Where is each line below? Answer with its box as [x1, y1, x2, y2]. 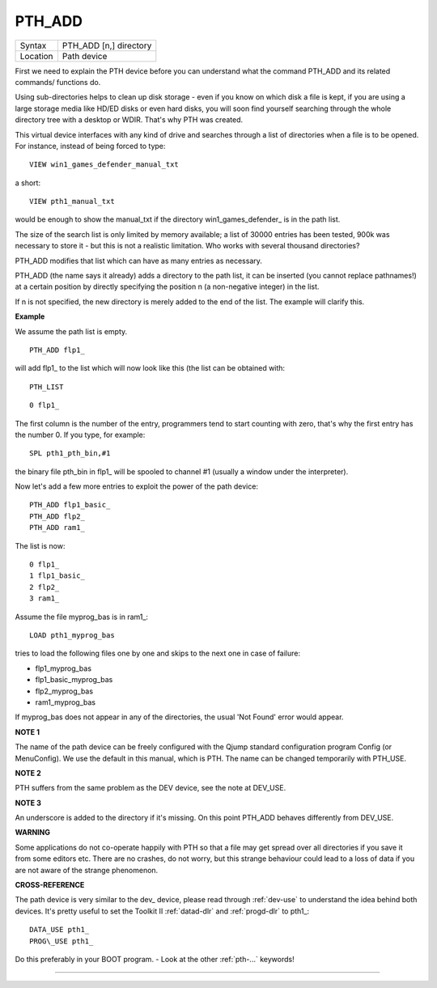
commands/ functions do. [15, 77, 101, 87]
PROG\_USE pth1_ [29, 936, 94, 946]
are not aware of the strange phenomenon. [15, 865, 159, 875]
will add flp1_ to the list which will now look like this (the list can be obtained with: [15, 363, 286, 373]
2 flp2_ [29, 583, 60, 592]
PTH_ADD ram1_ [29, 523, 85, 532]
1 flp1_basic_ [29, 571, 85, 580]
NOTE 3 [15, 798, 42, 808]
